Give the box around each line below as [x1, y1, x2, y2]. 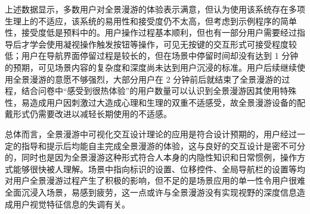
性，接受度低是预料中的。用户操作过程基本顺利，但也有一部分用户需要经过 [5, 26, 297, 39]
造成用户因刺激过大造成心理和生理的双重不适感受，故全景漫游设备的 [29, 96, 297, 108]
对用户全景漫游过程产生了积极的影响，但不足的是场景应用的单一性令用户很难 [5, 174, 305, 187]
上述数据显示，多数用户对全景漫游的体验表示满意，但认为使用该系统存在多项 [5, 3, 305, 15]
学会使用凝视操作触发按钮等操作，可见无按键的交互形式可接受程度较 [29, 37, 297, 50]
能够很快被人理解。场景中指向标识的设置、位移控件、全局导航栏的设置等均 [13, 162, 305, 175]
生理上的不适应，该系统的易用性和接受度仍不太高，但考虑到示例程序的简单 [5, 14, 297, 27]
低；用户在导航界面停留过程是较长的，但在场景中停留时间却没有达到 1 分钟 [5, 49, 299, 62]
